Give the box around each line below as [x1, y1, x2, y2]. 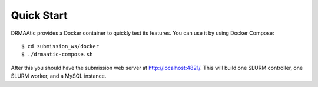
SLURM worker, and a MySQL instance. [11, 72, 107, 79]
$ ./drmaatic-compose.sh [21, 51, 93, 58]
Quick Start [11, 9, 68, 22]
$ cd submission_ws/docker [21, 43, 100, 49]
